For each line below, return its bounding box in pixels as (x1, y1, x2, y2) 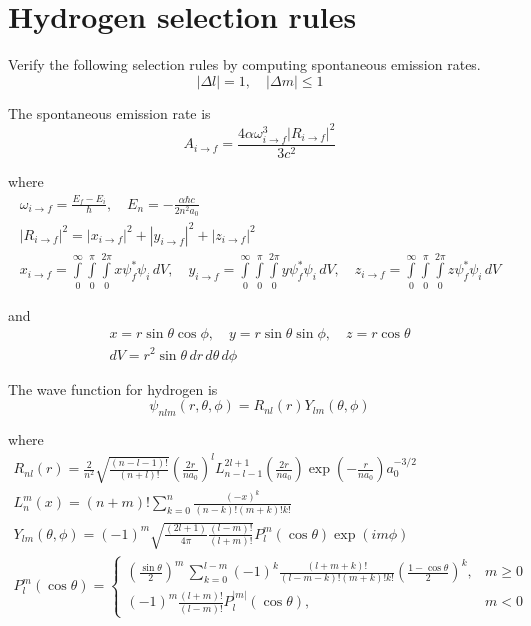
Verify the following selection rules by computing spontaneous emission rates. (8, 54, 481, 75)
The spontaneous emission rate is (8, 102, 211, 123)
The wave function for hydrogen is (8, 378, 218, 399)
